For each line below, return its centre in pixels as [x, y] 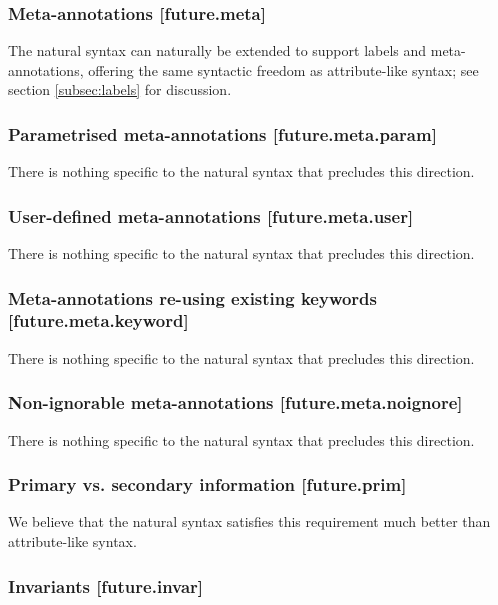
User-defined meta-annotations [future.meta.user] [211, 215]
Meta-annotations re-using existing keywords [193, 297]
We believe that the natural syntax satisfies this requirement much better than [249, 521]
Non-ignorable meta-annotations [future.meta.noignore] [235, 402]
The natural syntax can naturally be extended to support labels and [217, 50]
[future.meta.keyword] [98, 320]
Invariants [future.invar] [106, 585]
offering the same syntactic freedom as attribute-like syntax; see [283, 69]
